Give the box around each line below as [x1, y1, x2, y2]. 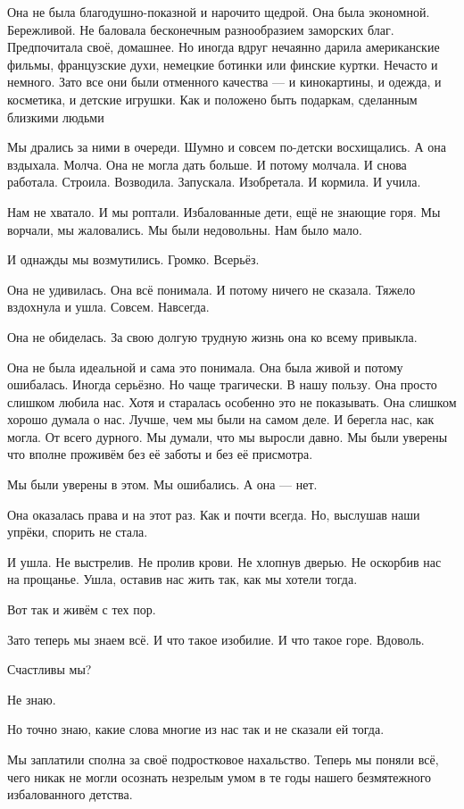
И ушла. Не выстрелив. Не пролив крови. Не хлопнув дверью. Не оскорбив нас [7, 552, 442, 571]
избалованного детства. [7, 785, 133, 804]
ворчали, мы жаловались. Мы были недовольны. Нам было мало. [7, 220, 362, 238]
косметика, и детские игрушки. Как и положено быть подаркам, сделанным [7, 89, 418, 108]
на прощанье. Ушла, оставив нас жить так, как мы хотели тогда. [7, 570, 358, 588]
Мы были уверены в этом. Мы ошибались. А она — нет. [7, 475, 318, 494]
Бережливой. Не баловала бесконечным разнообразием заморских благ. [7, 20, 394, 38]
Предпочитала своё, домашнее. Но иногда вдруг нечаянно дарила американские [7, 38, 440, 56]
